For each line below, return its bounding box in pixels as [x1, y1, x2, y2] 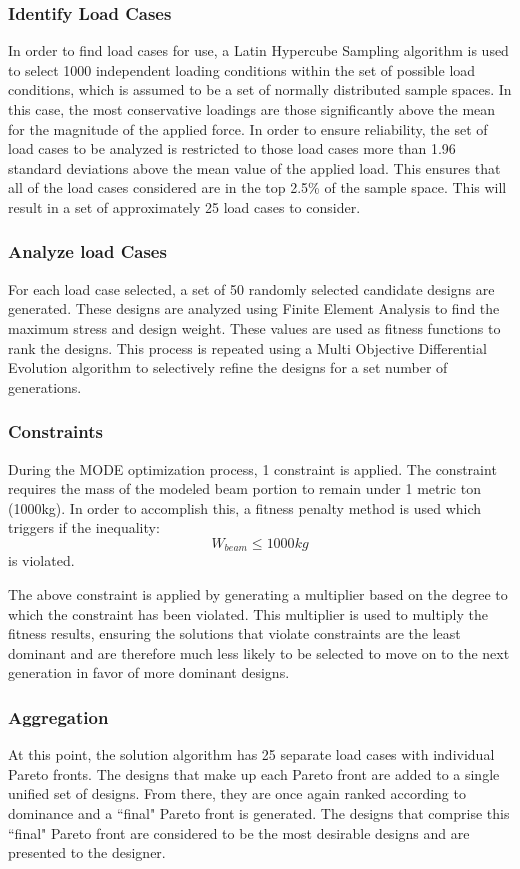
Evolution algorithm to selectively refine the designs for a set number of [8, 357, 448, 378]
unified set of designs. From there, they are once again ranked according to [8, 783, 466, 804]
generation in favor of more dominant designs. [8, 662, 290, 683]
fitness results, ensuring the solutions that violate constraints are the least [8, 623, 461, 644]
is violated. [8, 550, 75, 571]
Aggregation [8, 704, 109, 729]
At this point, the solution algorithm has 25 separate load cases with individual [8, 744, 495, 765]
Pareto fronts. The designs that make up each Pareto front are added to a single [8, 763, 500, 784]
